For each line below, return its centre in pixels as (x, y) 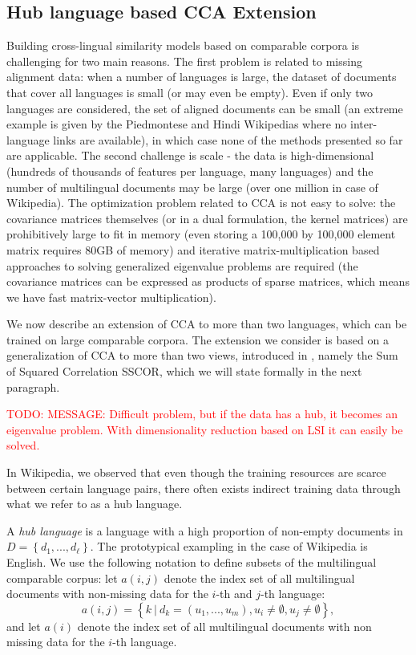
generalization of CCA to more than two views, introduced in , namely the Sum (202, 355)
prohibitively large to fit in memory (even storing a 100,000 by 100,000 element (201, 234)
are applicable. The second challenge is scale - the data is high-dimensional (190, 155)
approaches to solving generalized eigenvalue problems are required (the (182, 265)
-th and (234, 594)
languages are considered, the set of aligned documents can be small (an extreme (205, 108)
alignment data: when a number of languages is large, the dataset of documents (202, 77)
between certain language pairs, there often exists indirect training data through (204, 488)
